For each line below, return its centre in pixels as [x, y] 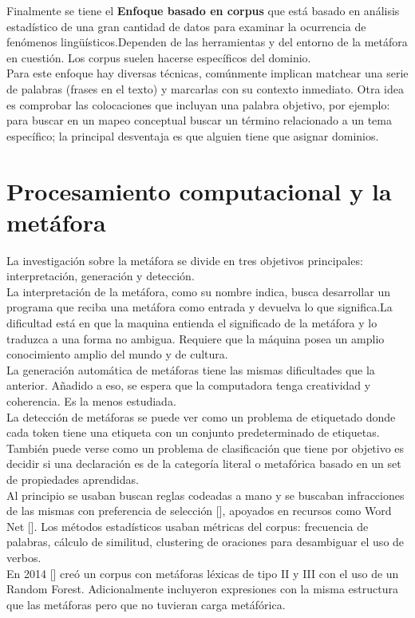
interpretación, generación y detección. [101, 276]
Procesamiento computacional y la [199, 190]
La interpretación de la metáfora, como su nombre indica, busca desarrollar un [198, 291]
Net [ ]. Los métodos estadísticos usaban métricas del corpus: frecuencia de [188, 526]
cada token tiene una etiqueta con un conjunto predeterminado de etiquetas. [193, 432]
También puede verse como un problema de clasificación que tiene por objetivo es [206, 448]
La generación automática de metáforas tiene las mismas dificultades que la [191, 369]
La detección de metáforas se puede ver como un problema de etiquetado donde [201, 416]
